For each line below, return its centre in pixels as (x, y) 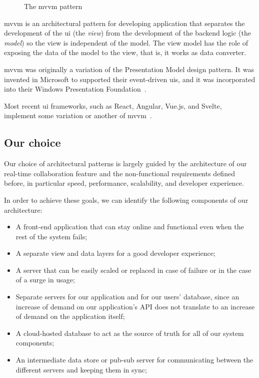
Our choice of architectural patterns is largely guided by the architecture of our (125, 163)
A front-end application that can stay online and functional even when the (130, 227)
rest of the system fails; (51, 236)
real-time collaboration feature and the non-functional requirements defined (119, 173)
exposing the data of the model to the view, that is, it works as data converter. (125, 52)
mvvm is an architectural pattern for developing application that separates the (124, 23)
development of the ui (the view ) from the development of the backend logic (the (127, 33)
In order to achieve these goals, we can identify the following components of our (126, 200)
